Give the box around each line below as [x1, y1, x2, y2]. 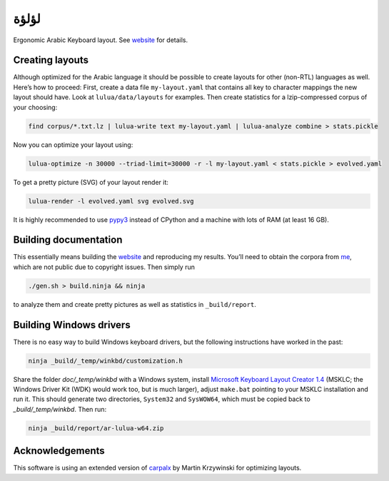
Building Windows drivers [13, 318, 131, 331]
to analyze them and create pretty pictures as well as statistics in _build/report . [13, 300, 256, 308]
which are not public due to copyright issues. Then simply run [13, 263, 196, 271]
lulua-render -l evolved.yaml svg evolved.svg [28, 197, 194, 205]
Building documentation [13, 234, 123, 246]
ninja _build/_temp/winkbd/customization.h [28, 357, 183, 365]
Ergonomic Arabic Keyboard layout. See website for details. [13, 36, 188, 44]
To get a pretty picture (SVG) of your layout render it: [13, 178, 169, 186]
